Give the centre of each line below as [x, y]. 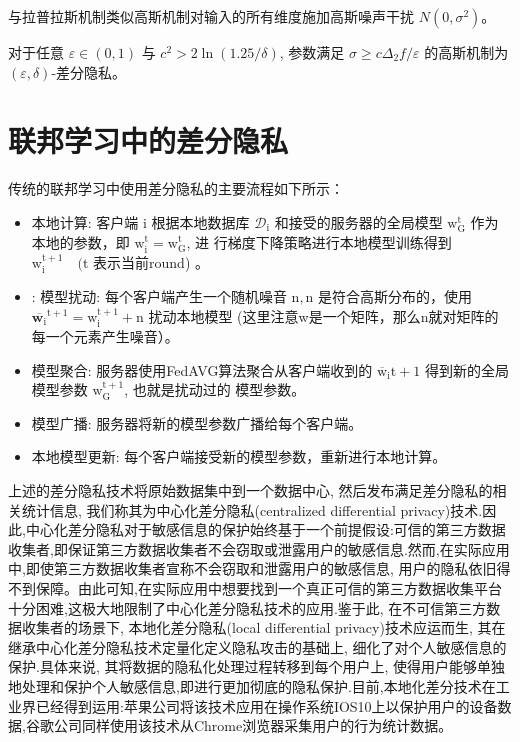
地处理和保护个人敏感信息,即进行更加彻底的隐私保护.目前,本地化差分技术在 [252, 686]
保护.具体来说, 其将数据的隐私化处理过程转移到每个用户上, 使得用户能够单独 [256, 666]
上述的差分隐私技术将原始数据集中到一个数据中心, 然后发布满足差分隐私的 [250, 490]
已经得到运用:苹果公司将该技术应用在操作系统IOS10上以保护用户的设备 [266, 705]
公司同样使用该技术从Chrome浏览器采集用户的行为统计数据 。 [253, 725]
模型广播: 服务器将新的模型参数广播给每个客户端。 [197, 422]
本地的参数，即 [80, 241]
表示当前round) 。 [151, 261]
